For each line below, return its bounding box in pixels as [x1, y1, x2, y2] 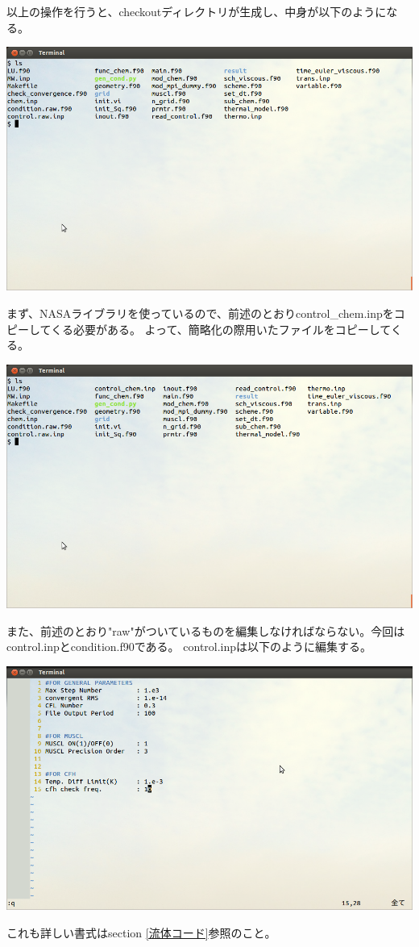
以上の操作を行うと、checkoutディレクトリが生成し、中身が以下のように [6, 3, 387, 19]
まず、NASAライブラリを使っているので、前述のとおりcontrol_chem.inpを [6, 305, 394, 322]
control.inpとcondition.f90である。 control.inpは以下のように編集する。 [6, 638, 372, 655]
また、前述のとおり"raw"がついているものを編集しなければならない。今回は [6, 622, 405, 639]
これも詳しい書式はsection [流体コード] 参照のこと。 [6, 924, 276, 941]
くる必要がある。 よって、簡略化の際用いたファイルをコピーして [51, 320, 391, 337]
